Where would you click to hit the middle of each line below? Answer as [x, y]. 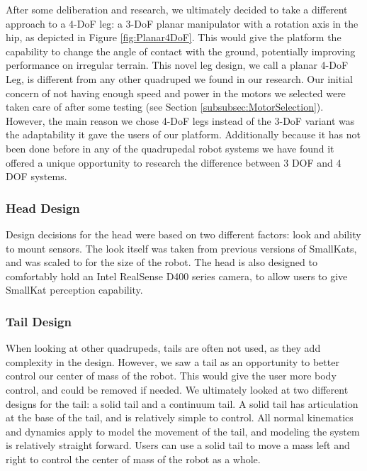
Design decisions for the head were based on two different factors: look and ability [183, 234]
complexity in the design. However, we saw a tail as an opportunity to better [173, 361]
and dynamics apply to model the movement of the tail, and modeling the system [183, 431]
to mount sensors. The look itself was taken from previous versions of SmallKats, [181, 248]
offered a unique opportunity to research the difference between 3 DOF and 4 [174, 162]
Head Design [43, 207]
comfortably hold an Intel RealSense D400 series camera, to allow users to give [177, 276]
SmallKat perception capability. [74, 290]
